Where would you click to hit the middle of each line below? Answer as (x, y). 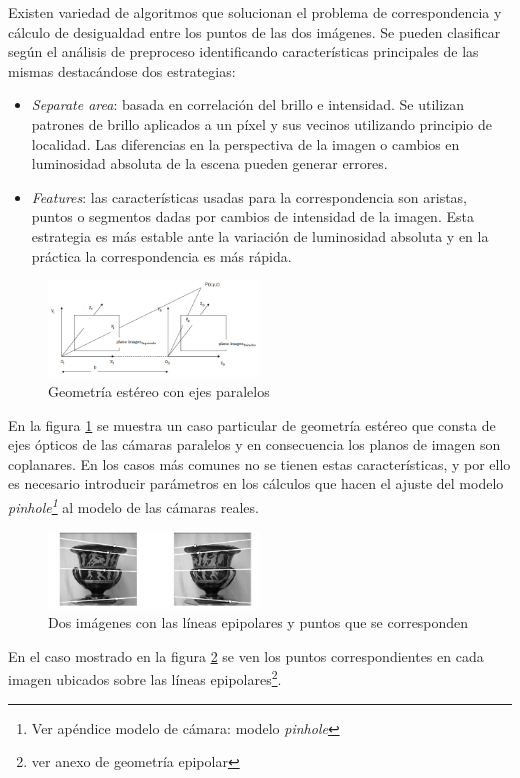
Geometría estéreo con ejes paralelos (159, 390)
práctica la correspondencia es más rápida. (161, 255)
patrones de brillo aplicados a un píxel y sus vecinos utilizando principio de (262, 123)
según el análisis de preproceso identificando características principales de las (243, 51)
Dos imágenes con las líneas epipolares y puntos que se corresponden (258, 622)
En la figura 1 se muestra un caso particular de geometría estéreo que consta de (252, 424)
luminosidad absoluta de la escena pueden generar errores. (209, 163)
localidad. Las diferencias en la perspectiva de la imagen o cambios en (245, 143)
